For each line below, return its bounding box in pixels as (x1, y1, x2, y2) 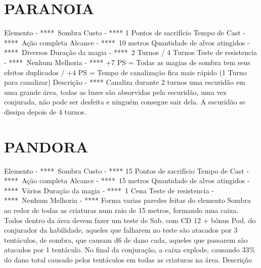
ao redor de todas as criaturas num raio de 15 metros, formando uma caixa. (4, 204, 239, 215)
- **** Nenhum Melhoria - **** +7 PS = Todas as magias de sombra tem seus (4, 57, 250, 67)
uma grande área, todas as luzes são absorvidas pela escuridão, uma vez (4, 86, 227, 97)
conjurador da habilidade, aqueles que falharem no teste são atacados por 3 (4, 225, 238, 235)
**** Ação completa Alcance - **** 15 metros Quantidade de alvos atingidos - (4, 175, 250, 186)
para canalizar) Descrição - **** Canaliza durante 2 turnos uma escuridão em (4, 77, 245, 87)
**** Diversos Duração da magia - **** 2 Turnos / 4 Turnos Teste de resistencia (4, 47, 257, 58)
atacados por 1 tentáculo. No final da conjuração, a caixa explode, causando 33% (4, 244, 255, 255)
